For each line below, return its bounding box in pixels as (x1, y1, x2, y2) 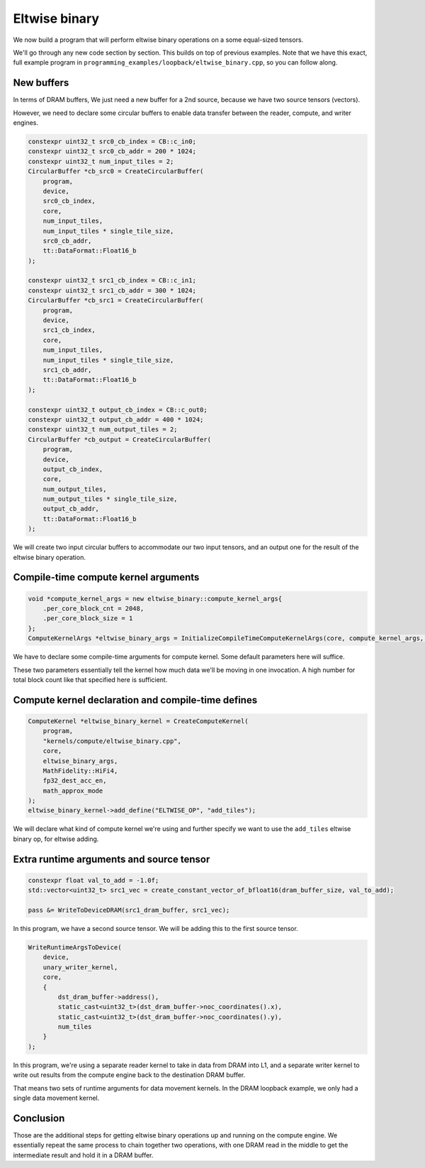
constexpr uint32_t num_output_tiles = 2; (28, 426, 178, 434)
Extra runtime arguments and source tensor (13, 853, 210, 865)
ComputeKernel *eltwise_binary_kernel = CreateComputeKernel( (28, 717, 249, 725)
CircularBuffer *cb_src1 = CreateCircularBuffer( (28, 297, 204, 304)
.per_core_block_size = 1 (42, 615, 133, 622)
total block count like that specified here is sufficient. (13, 675, 168, 684)
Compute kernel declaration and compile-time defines (13, 694, 258, 706)
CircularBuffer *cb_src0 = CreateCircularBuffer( (28, 167, 204, 175)
